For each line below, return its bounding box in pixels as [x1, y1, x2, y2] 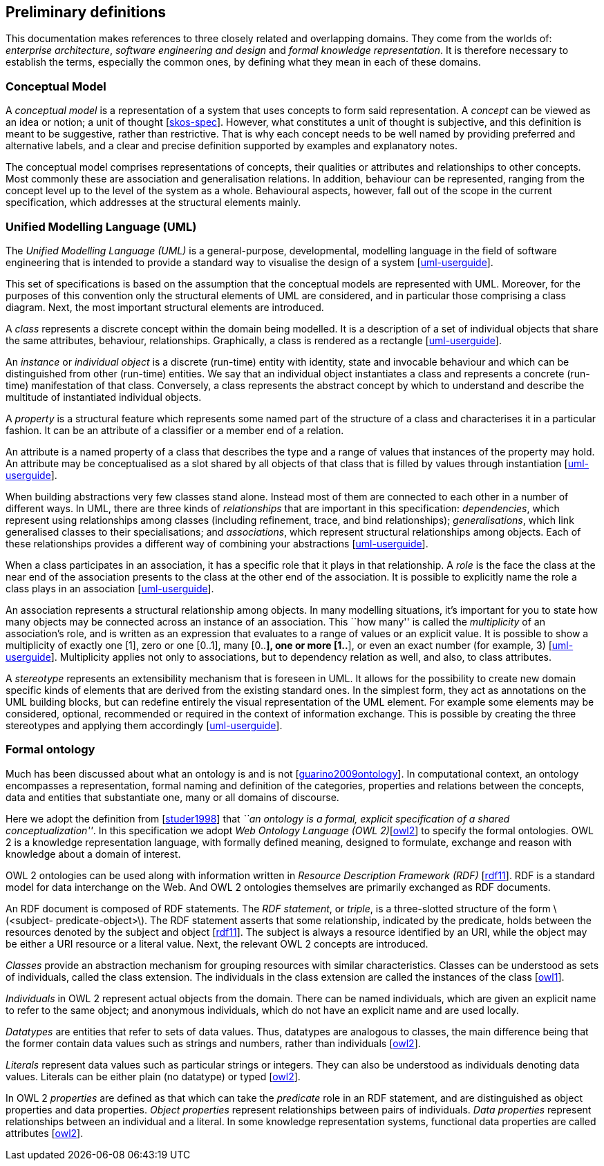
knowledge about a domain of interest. [6, 847, 181, 860]
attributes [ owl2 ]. [6, 1127, 84, 1139]
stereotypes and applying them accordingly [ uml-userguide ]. [6, 719, 283, 731]
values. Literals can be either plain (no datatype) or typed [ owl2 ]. [6, 1070, 301, 1082]
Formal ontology [6, 742, 95, 757]
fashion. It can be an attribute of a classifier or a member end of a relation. [6, 424, 344, 436]
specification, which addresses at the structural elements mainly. [6, 196, 301, 209]
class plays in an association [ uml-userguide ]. [6, 582, 214, 594]
